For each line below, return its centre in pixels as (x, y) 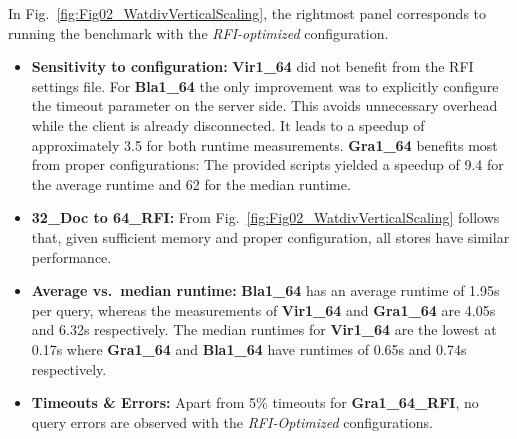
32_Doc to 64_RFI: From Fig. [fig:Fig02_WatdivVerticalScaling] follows (265, 217)
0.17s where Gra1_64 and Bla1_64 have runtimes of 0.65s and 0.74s (249, 348)
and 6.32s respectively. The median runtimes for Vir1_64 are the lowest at (264, 329)
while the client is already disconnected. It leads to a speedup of (228, 124)
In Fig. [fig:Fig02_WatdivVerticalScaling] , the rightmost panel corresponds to (247, 13)
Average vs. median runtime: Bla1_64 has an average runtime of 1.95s (265, 290)
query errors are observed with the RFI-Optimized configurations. (232, 421)
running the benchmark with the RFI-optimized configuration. (198, 32)
